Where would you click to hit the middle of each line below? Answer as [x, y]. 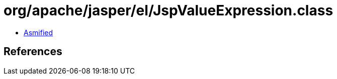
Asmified [38, 32]
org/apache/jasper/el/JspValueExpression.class [168, 10]
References [33, 52]
